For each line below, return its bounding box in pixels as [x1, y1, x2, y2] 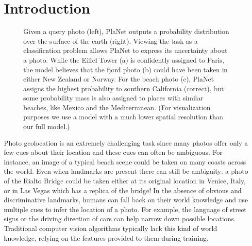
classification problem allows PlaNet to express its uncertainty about [23, 45, 228, 55]
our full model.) [23, 121, 70, 131]
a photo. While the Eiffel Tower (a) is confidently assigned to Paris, [23, 54, 224, 65]
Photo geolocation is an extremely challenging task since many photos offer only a [4, 137, 248, 148]
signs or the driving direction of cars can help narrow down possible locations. [4, 213, 236, 224]
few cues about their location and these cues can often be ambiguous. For [4, 147, 223, 157]
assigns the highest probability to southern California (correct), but [23, 83, 224, 93]
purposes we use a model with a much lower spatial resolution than [23, 112, 223, 122]
